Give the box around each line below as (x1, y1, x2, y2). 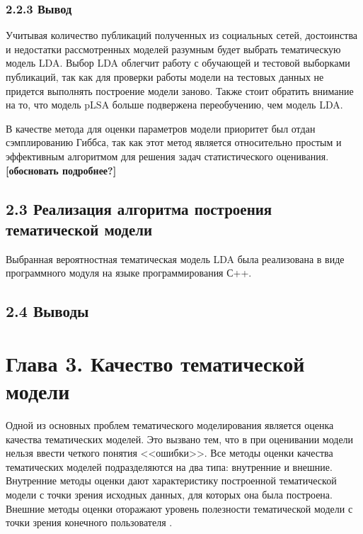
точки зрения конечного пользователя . (6, 515, 173, 530)
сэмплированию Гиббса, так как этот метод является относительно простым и (6, 135, 342, 150)
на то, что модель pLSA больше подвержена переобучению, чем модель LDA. (6, 97, 343, 112)
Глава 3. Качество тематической (6, 348, 305, 377)
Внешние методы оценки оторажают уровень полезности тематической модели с (6, 501, 353, 516)
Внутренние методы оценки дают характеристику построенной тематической (6, 473, 337, 488)
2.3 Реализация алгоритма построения (6, 197, 272, 219)
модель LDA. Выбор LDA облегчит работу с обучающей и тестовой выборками (6, 55, 350, 70)
